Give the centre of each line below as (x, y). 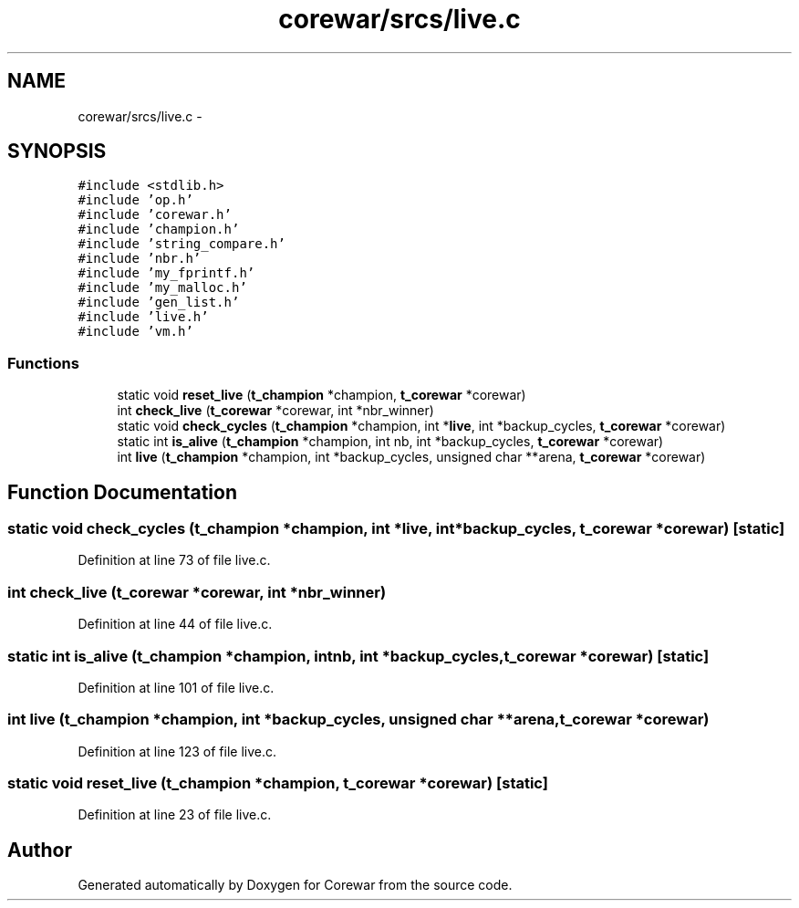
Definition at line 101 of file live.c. (176, 687)
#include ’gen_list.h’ (159, 303)
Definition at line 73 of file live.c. (174, 560)
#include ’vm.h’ (135, 332)
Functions (43, 363)
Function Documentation (122, 492)
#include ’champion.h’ (159, 230)
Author (40, 850)
